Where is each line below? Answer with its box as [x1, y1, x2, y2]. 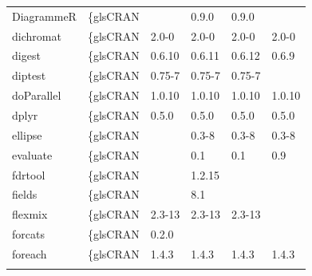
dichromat [12, 27, 61, 44]
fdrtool [12, 166, 45, 183]
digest [12, 47, 41, 64]
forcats [12, 226, 45, 242]
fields [12, 186, 38, 203]
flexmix [12, 206, 48, 223]
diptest [12, 67, 46, 84]
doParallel [12, 87, 61, 104]
